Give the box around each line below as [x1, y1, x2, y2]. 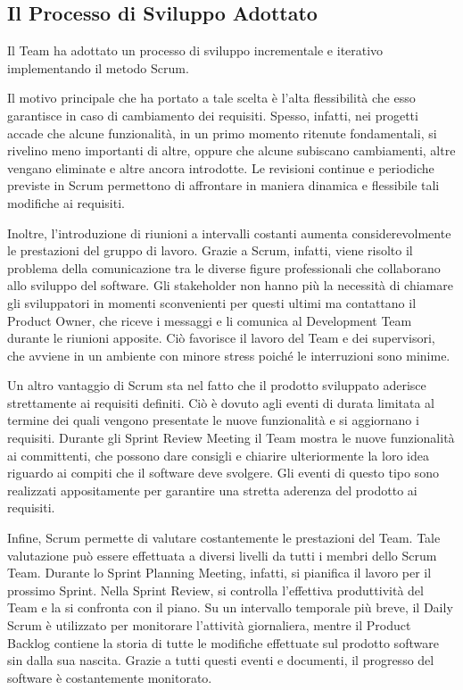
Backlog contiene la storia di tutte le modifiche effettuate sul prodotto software [7, 633, 439, 652]
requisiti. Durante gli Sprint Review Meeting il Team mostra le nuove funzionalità [7, 428, 455, 447]
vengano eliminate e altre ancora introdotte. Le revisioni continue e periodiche [7, 158, 434, 177]
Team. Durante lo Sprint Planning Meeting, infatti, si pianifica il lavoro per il [7, 563, 432, 582]
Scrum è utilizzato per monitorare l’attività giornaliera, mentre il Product [7, 616, 411, 635]
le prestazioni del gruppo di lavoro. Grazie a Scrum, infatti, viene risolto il [7, 241, 413, 260]
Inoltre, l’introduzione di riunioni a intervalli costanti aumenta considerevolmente [7, 223, 451, 242]
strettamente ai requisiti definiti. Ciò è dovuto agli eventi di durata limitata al [7, 393, 435, 412]
